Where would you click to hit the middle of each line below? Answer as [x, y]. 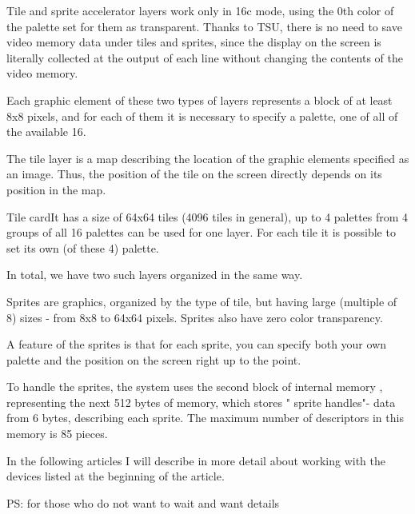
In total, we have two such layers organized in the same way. [155, 275]
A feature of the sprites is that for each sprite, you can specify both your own [197, 344]
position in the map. [56, 189]
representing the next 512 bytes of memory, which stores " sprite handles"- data [201, 402]
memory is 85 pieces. [57, 434]
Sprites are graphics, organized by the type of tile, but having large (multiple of [202, 301]
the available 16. [46, 131]
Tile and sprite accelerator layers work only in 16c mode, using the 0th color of [200, 10]
